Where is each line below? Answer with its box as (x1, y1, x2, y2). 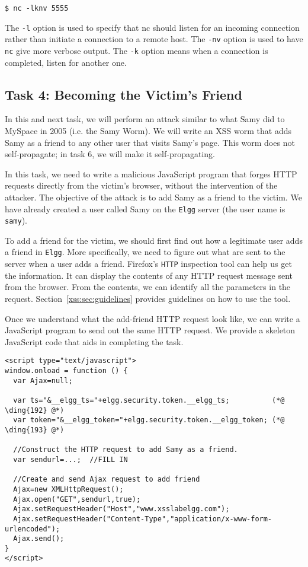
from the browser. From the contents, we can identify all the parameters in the (5, 281, 291, 293)
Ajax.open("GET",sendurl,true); (13, 495, 141, 504)
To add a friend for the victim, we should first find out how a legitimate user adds (5, 234, 303, 246)
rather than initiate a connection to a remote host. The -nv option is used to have (5, 33, 303, 45)
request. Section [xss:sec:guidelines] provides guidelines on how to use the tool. (5, 292, 291, 304)
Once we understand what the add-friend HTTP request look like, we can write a (5, 312, 300, 324)
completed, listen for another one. (5, 56, 127, 68)
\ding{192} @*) (5, 406, 65, 415)
